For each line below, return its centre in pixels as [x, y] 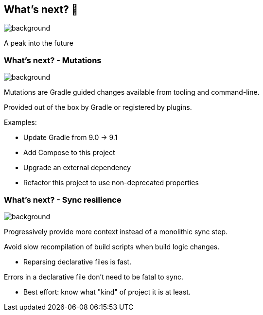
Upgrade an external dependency [77, 168]
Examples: [20, 122]
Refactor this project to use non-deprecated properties [111, 183]
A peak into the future [39, 43]
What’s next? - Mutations [53, 60]
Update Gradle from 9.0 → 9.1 [70, 138]
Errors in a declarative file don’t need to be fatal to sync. [94, 277]
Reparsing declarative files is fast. [78, 262]
